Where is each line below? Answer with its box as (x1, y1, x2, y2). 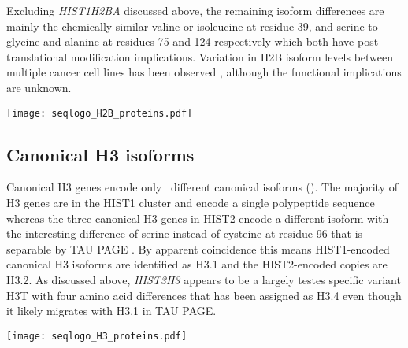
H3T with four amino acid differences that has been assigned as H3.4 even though (6, 287, 402, 303)
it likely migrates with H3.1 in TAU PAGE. (6, 302, 217, 319)
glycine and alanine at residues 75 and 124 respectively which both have (6, 33, 354, 50)
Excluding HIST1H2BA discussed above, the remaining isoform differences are (6, 2, 384, 18)
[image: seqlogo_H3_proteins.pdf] (6, 330, 187, 342)
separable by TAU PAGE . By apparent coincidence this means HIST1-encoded (6, 240, 390, 257)
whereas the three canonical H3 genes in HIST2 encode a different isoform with (6, 209, 389, 226)
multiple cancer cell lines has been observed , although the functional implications (6, 64, 402, 80)
